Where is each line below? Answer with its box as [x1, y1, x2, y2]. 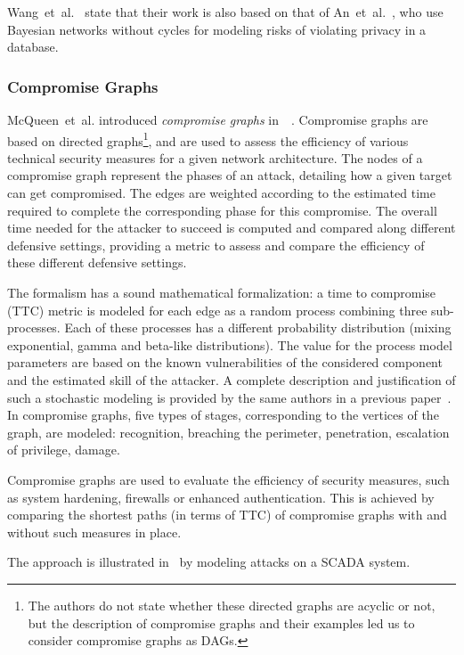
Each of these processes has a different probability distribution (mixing [64, 318, 452, 337]
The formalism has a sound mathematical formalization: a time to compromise [7, 283, 436, 301]
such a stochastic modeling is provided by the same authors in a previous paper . [7, 388, 452, 406]
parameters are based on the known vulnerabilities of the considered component [7, 353, 443, 372]
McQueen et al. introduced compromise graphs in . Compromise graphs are [7, 111, 428, 128]
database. [7, 37, 59, 56]
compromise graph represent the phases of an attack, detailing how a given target [7, 166, 452, 184]
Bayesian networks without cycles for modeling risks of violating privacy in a [7, 20, 427, 38]
